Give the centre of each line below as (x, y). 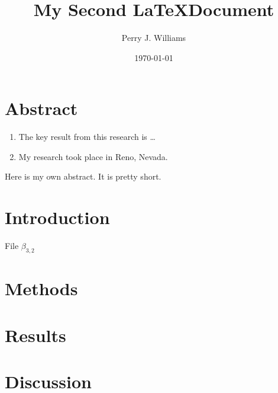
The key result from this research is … (87, 137)
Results (35, 335)
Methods (41, 288)
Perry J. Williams (154, 38)
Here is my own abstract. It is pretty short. (83, 176)
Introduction (57, 217)
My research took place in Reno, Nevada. (93, 156)
